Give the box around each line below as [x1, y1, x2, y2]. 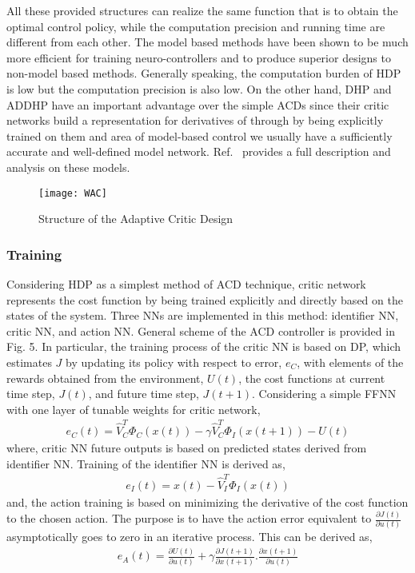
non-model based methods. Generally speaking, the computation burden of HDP [6, 65, 401, 82]
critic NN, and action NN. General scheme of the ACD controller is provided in [6, 322, 395, 339]
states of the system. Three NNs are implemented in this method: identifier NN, [6, 307, 399, 324]
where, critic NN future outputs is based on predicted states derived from [6, 440, 367, 456]
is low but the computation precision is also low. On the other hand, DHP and [6, 80, 392, 97]
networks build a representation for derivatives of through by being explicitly [6, 112, 384, 129]
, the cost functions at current [238, 369, 385, 386]
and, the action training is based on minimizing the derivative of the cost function [6, 494, 409, 511]
